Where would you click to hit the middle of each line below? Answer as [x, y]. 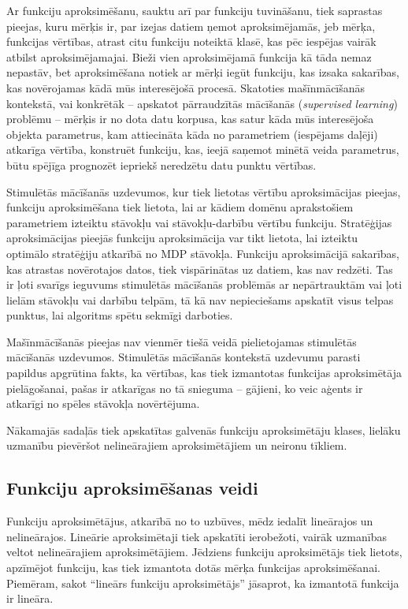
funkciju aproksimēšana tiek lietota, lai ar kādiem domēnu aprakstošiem [180, 207]
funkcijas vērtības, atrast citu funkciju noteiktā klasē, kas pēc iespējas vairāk [191, 41]
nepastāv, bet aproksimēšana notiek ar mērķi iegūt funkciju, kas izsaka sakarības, [203, 72]
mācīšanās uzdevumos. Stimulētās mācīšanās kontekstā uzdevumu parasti [184, 357]
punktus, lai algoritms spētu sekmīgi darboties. [120, 315]
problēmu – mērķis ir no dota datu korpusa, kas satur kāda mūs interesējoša [190, 119]
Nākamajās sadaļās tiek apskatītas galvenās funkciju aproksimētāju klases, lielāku [204, 430]
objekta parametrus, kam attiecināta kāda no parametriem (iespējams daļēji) [192, 134]
